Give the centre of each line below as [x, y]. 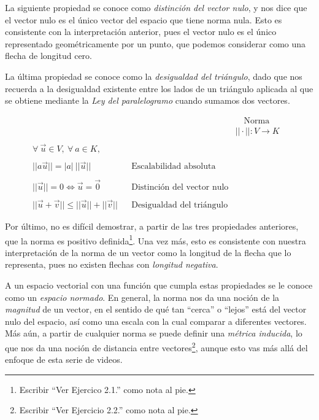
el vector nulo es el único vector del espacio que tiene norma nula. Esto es [144, 19]
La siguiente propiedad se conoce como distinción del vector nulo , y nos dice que [156, 7]
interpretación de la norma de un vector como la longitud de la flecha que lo [148, 252]
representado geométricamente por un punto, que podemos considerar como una [156, 43]
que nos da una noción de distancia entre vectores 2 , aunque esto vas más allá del [156, 346]
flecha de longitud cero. [48, 56]
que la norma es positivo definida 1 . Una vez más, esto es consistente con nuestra [156, 239]
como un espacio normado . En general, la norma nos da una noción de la [142, 297]
